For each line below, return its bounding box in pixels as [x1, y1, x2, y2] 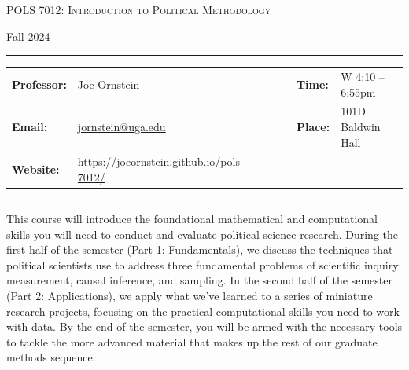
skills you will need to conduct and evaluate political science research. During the [6, 225, 398, 242]
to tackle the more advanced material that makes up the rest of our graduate [6, 333, 378, 350]
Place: [296, 118, 330, 134]
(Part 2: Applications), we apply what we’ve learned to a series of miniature [6, 288, 373, 304]
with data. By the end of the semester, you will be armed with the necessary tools [6, 318, 403, 335]
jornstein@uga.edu [77, 118, 166, 134]
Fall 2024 [6, 27, 50, 44]
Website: [12, 161, 60, 178]
